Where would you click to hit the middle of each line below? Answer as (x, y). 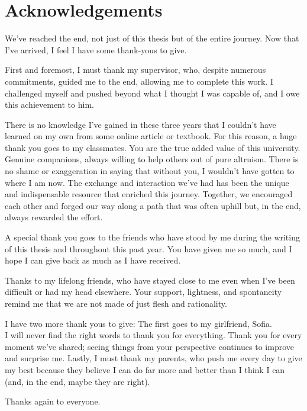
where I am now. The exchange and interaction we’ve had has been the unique (147, 182)
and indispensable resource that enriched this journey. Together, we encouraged (149, 194)
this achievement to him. (49, 105)
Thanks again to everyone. (53, 401)
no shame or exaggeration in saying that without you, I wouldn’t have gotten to (150, 171)
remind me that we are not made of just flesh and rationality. (116, 303)
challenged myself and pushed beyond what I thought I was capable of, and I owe (152, 93)
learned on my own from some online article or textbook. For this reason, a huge (151, 136)
